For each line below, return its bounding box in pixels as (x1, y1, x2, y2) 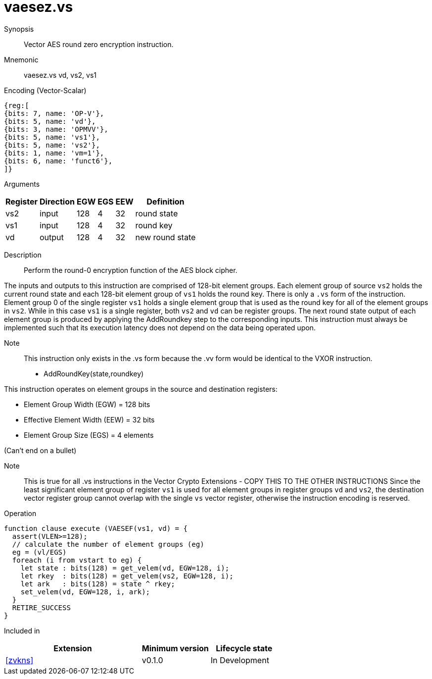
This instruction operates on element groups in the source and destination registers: (4, 384, 278, 393)
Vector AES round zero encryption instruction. (24, 40, 174, 49)
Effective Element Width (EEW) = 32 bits (24, 415, 155, 424)
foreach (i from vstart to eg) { (12, 556, 142, 564)
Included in (4, 626, 40, 635)
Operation (4, 509, 37, 518)
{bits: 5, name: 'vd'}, (4, 117, 96, 125)
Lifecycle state (216, 643, 273, 653)
